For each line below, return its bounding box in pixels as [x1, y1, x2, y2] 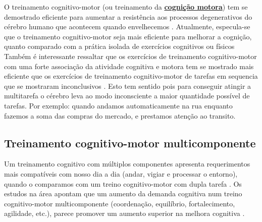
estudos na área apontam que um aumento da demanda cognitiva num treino [4, 188, 242, 199]
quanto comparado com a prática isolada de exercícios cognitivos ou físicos [4, 41, 235, 51]
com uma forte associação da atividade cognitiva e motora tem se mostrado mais [4, 61, 254, 71]
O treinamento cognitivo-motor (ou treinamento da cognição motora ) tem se [4, 2, 248, 12]
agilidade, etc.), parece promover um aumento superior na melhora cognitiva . [4, 208, 245, 218]
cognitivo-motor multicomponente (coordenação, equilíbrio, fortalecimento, [4, 198, 235, 208]
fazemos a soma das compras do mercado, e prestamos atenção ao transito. [4, 110, 236, 121]
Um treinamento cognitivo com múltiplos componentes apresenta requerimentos [4, 158, 250, 169]
